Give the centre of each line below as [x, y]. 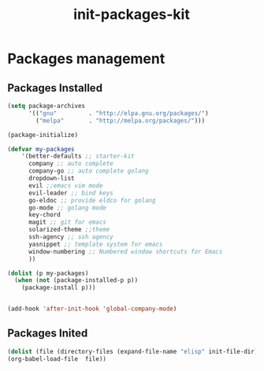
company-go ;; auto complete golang [88, 171]
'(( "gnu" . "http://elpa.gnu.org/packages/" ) [119, 113]
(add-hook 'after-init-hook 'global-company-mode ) [92, 309]
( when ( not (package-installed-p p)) [76, 280]
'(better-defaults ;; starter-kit [78, 156]
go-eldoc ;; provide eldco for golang [92, 200]
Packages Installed [55, 88]
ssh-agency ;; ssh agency [71, 237]
